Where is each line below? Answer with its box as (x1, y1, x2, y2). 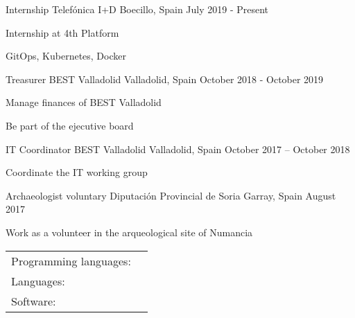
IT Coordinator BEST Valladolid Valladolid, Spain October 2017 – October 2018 (6, 141, 350, 156)
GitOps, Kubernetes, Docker (6, 48, 126, 63)
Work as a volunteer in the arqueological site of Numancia (6, 224, 253, 239)
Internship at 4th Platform (6, 25, 119, 39)
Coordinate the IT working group (6, 165, 148, 179)
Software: (11, 292, 56, 309)
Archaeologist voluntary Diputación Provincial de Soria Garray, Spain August (6, 188, 336, 202)
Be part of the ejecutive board (6, 118, 134, 132)
